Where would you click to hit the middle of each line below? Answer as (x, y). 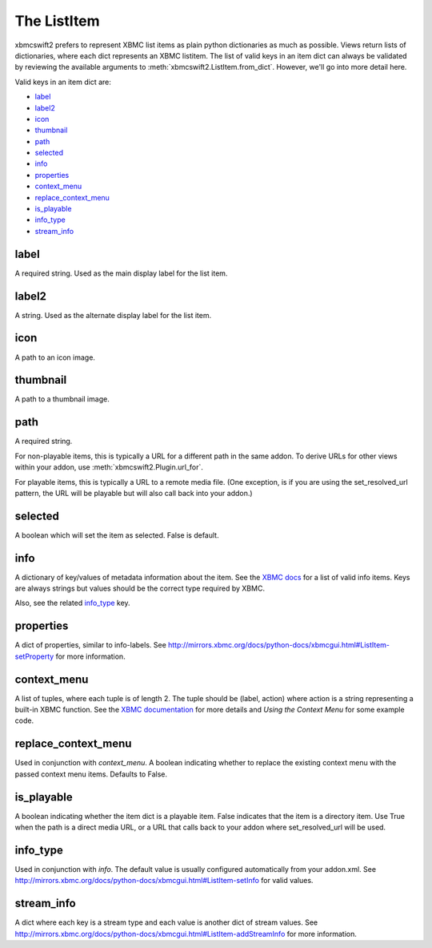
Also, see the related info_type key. (73, 603)
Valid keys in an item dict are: (63, 82)
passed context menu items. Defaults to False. (91, 774)
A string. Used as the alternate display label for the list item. (113, 315)
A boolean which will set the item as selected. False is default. (117, 535)
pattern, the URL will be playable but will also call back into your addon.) (134, 493)
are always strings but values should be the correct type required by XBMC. (140, 588)
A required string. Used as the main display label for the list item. (121, 273)
